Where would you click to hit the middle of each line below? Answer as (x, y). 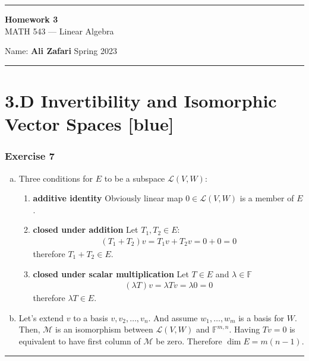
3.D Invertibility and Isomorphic (141, 100)
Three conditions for (56, 178)
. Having (245, 329)
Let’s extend (41, 317)
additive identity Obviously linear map (108, 198)
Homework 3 (31, 19)
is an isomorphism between (104, 329)
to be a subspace (135, 178)
